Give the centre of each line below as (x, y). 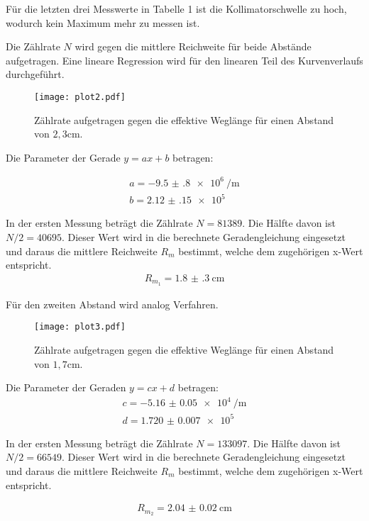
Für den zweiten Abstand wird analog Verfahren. (112, 304)
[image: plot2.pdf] (80, 97)
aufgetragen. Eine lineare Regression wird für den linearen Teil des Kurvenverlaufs (184, 60)
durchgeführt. (35, 74)
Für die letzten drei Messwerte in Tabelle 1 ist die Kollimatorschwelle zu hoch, (176, 9)
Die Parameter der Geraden (66, 387)
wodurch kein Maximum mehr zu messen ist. (103, 22)
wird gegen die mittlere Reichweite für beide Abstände (193, 46)
